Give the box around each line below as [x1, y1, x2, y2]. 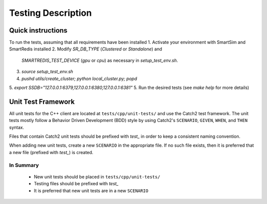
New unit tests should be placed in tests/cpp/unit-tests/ [34, 173, 161, 180]
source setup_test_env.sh [21, 69, 74, 75]
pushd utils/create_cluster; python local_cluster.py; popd [21, 76, 137, 82]
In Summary [9, 162, 39, 168]
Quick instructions [9, 26, 68, 35]
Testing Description [9, 7, 92, 18]
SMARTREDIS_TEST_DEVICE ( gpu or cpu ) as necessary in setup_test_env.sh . [21, 57, 178, 63]
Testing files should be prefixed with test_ [34, 181, 119, 187]
